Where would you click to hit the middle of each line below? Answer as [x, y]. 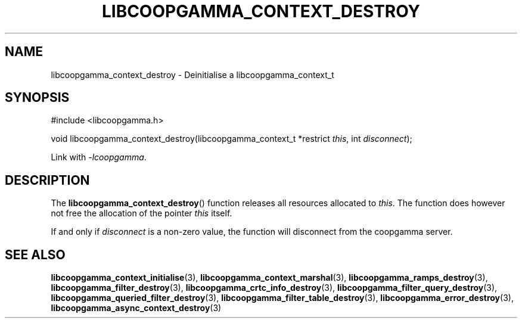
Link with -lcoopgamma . [99, 157]
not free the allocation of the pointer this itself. [142, 213]
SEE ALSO [35, 254]
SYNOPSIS [37, 98]
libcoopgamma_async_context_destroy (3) [136, 308]
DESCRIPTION [47, 180]
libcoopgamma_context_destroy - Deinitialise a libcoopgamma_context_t [192, 74]
